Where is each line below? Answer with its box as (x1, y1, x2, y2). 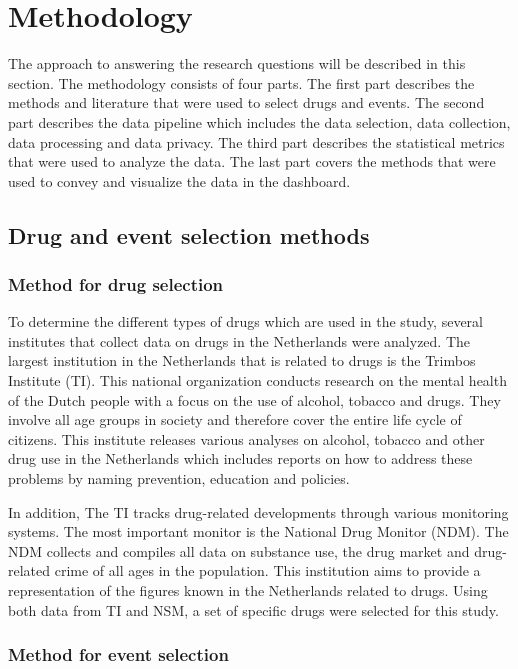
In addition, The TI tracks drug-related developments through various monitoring (8, 501, 509, 522)
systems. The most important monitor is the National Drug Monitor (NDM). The (8, 521, 509, 542)
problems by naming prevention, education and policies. (8, 468, 350, 489)
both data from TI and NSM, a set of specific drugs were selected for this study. (8, 599, 499, 620)
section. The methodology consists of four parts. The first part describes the (8, 72, 475, 93)
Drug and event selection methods (8, 219, 370, 250)
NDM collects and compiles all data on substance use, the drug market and (8, 540, 470, 561)
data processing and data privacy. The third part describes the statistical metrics (8, 131, 505, 152)
